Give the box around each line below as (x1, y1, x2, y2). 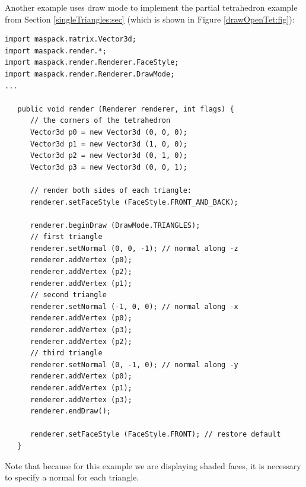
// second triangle (30, 291, 107, 300)
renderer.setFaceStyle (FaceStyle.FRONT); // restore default (30, 430, 281, 439)
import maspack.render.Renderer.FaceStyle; (5, 58, 179, 67)
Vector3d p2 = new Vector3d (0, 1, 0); (30, 151, 187, 160)
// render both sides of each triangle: (30, 186, 192, 195)
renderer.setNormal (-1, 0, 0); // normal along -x (30, 302, 238, 311)
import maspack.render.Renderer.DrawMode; (5, 69, 175, 78)
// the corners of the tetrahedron (30, 116, 171, 125)
